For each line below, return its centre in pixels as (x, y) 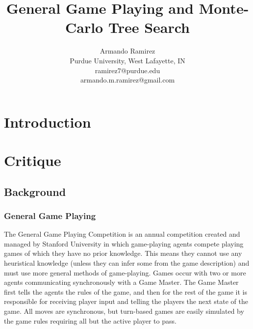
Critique (33, 160)
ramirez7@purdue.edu (127, 70)
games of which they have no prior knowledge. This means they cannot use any (123, 253)
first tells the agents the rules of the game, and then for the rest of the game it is (126, 291)
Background (35, 191)
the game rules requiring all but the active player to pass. (90, 320)
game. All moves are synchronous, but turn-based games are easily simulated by (124, 311)
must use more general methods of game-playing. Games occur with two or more (125, 272)
